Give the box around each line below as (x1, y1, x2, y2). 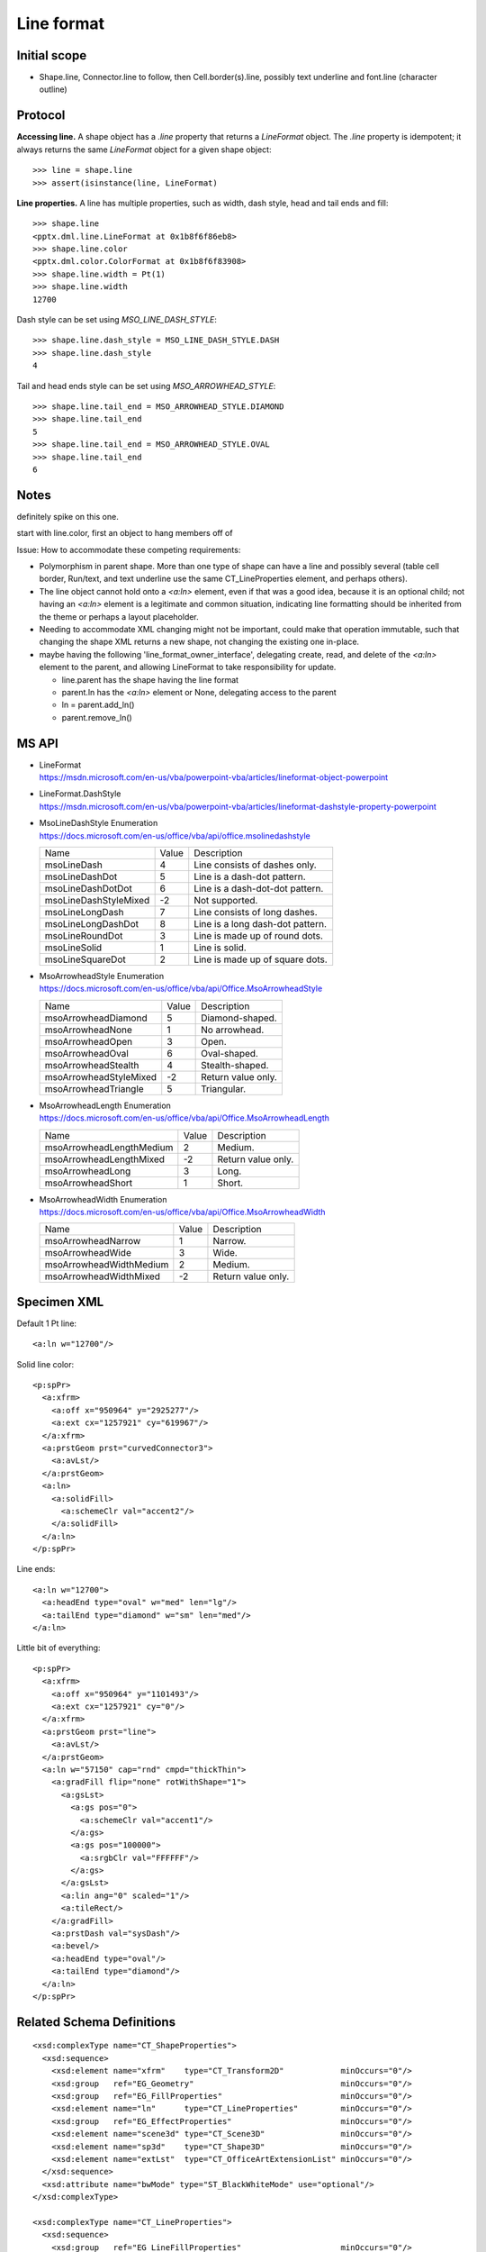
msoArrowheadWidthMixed (44, 1270, 161, 1283)
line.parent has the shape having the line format (61, 674, 238, 685)
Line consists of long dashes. (193, 905, 319, 918)
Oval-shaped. (201, 1047, 258, 1059)
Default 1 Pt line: (16, 1318, 76, 1329)
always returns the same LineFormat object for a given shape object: (16, 144, 272, 155)
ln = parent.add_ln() (61, 699, 135, 711)
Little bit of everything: (16, 1642, 101, 1653)
